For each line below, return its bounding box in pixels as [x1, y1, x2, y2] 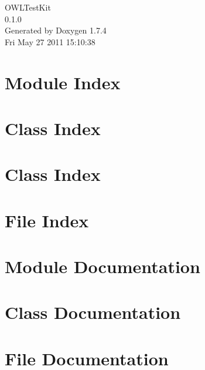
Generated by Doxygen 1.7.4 [5, 24, 107, 36]
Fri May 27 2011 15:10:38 [5, 35, 95, 48]
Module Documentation [5, 254, 200, 278]
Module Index [5, 70, 121, 94]
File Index [5, 208, 89, 232]
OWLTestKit [5, 1, 51, 13]
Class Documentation [5, 300, 181, 324]
